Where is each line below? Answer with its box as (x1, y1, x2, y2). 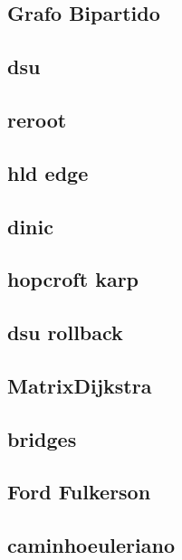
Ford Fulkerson (7, 478, 151, 506)
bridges (7, 424, 77, 452)
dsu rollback (7, 318, 123, 346)
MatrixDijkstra (7, 371, 152, 399)
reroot (7, 105, 67, 133)
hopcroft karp (7, 265, 139, 293)
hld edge (7, 158, 89, 186)
